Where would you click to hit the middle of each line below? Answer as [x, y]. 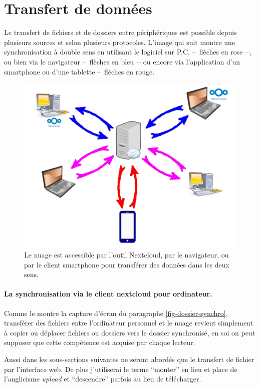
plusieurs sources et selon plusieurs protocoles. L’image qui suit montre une [120, 42]
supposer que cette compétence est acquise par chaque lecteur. [100, 342]
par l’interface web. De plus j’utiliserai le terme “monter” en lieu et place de [121, 369]
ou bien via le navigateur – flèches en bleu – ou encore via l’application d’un [122, 61]
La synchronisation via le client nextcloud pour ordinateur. [108, 294]
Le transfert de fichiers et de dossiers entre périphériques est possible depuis [120, 32]
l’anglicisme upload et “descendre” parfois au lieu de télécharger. [103, 379]
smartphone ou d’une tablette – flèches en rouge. [79, 71]
